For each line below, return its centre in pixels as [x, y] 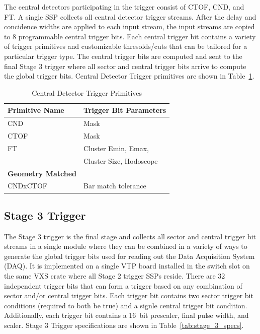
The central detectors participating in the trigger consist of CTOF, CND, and [124, 7]
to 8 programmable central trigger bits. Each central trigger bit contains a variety [130, 36]
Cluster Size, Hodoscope [120, 160]
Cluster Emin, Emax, [116, 148]
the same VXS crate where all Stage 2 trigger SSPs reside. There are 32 [115, 276]
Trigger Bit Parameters [125, 110]
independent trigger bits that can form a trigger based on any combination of [123, 285]
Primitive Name [36, 110]
